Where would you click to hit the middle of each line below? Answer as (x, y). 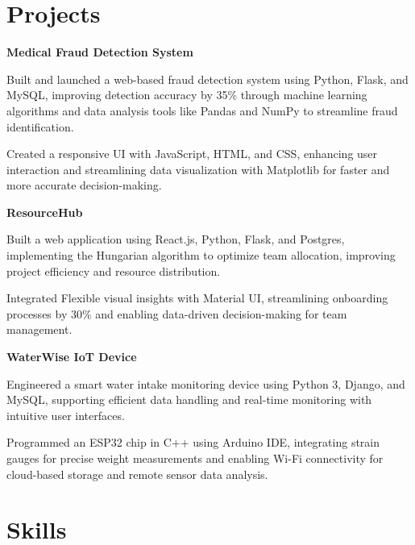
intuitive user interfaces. (66, 415)
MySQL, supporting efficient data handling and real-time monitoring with (189, 399)
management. (39, 329)
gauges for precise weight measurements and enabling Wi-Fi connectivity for (195, 458)
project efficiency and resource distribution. (114, 270)
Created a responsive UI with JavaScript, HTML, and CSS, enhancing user (192, 154)
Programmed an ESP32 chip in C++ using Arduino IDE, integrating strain (193, 442)
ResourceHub (45, 212)
